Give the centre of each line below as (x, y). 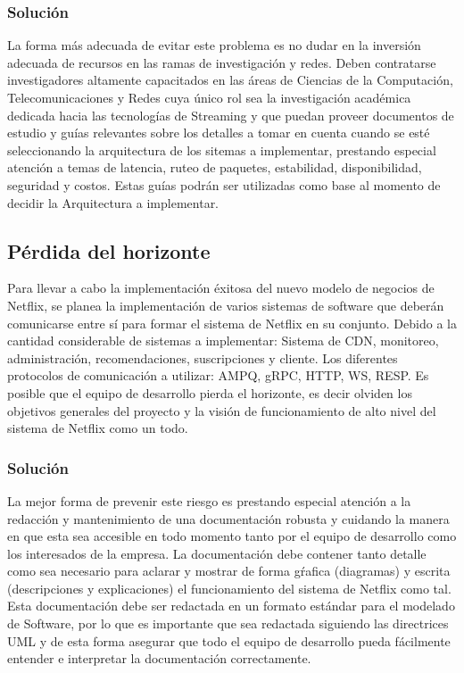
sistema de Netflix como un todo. (98, 428)
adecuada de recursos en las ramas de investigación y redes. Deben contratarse (222, 62)
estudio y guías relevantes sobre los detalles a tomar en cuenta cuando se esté (219, 133)
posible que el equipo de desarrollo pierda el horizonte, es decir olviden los (210, 392)
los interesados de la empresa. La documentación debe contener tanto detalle (217, 553)
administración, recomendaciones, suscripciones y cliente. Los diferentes (203, 357)
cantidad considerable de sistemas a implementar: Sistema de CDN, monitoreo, (223, 341)
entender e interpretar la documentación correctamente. (159, 658)
